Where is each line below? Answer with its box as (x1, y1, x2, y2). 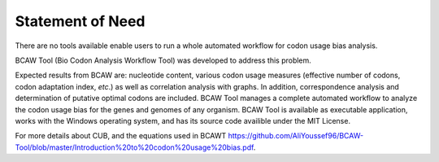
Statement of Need (15, 12, 146, 30)
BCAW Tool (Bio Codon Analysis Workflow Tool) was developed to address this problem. (15, 55, 312, 65)
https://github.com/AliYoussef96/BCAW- (228, 131, 364, 141)
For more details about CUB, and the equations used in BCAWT (15, 131, 227, 141)
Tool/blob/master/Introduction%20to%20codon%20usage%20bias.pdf (15, 142, 254, 152)
